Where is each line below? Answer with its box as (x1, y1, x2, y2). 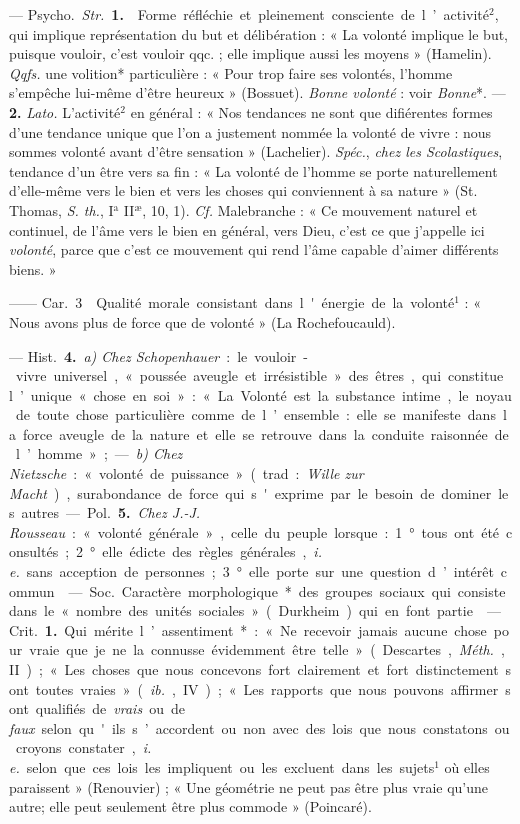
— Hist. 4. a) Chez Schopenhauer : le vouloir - (9, 345, 308, 366)
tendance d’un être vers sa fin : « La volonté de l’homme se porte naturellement (9, 160, 498, 181)
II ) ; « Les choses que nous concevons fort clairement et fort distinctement (9, 659, 499, 679)
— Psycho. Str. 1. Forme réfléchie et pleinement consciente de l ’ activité (9, 4, 489, 24)
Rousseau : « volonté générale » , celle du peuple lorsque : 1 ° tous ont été (9, 521, 500, 542)
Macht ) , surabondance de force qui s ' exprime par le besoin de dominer (9, 482, 492, 503)
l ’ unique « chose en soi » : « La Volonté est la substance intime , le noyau (9, 384, 512, 405)
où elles (444, 756, 490, 777)
